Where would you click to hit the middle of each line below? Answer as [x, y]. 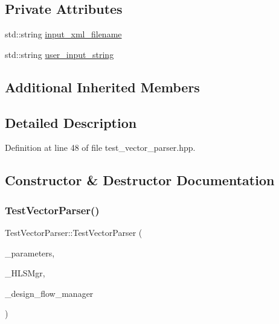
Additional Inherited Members [102, 87]
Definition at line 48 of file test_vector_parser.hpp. [100, 148]
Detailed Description [71, 122]
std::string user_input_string [59, 54]
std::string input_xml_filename [63, 34]
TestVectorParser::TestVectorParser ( [74, 232]
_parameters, [30, 253]
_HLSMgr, [25, 273]
